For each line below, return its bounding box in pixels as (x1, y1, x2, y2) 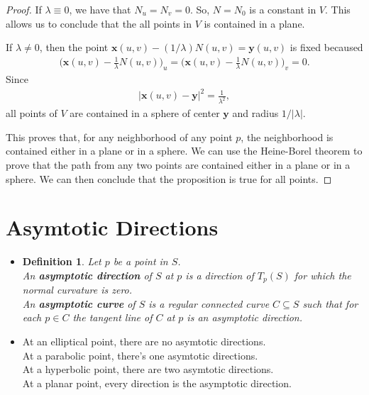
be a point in (113, 254, 168, 269)
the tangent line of (72, 310, 153, 325)
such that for (302, 296, 358, 311)
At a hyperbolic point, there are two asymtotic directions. (22, 362, 274, 377)
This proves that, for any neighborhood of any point (6, 129, 233, 144)
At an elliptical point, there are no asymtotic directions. (22, 334, 266, 349)
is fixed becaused (290, 40, 363, 55)
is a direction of (185, 267, 254, 282)
